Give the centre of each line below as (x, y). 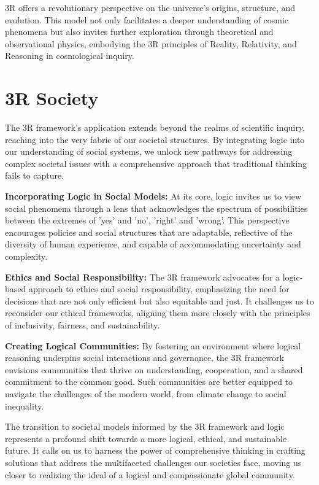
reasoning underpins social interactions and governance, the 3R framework (144, 358)
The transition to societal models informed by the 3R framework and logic (145, 426)
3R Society (52, 98)
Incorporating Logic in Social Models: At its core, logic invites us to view (153, 196)
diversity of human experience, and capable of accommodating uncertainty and (153, 244)
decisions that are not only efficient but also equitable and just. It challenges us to (159, 301)
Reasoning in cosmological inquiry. (70, 56)
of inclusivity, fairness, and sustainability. (83, 325)
